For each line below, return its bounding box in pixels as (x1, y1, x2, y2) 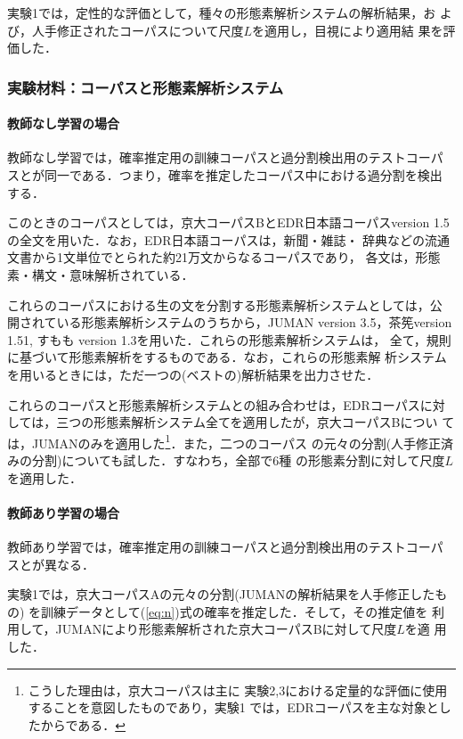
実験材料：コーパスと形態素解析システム (7, 76, 284, 98)
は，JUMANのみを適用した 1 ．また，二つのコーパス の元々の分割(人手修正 (7, 431, 442, 452)
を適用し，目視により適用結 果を (252, 21, 443, 39)
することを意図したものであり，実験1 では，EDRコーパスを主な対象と (28, 698, 439, 717)
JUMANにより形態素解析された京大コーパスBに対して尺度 (55, 620, 397, 638)
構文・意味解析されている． (31, 265, 194, 283)
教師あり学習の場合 (7, 503, 119, 521)
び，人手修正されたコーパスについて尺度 (7, 21, 244, 39)
